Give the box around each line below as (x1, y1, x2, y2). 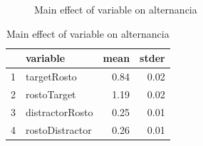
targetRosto (26, 69, 77, 84)
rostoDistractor (26, 122, 92, 137)
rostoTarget (26, 86, 76, 101)
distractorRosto (26, 104, 93, 119)
